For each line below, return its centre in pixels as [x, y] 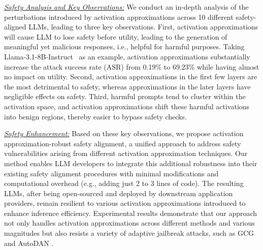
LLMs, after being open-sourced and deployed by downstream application [119, 193]
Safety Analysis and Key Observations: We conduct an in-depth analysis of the [126, 7]
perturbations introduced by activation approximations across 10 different [119, 17]
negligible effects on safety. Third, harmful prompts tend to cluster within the [125, 96]
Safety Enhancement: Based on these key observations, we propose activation [124, 133]
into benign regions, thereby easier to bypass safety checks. [95, 116]
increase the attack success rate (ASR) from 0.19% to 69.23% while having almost [132, 66]
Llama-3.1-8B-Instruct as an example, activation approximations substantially [127, 56]
